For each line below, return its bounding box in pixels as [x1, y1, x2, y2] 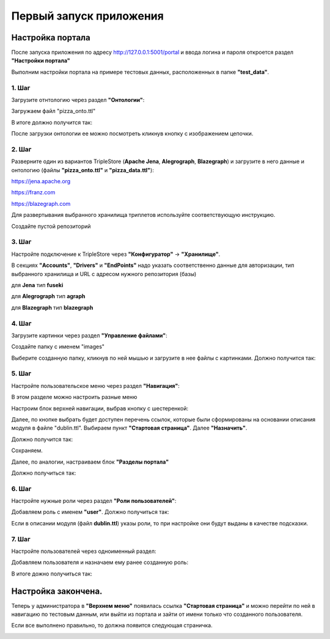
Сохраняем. [11, 447, 43, 455]
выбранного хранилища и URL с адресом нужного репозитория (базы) [11, 270, 197, 277]
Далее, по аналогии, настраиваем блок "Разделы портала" [11, 458, 169, 466]
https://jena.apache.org [11, 178, 71, 185]
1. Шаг [11, 83, 31, 92]
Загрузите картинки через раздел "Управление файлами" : [11, 332, 167, 339]
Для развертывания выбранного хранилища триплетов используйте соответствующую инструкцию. [11, 211, 276, 219]
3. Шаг [11, 238, 32, 246]
